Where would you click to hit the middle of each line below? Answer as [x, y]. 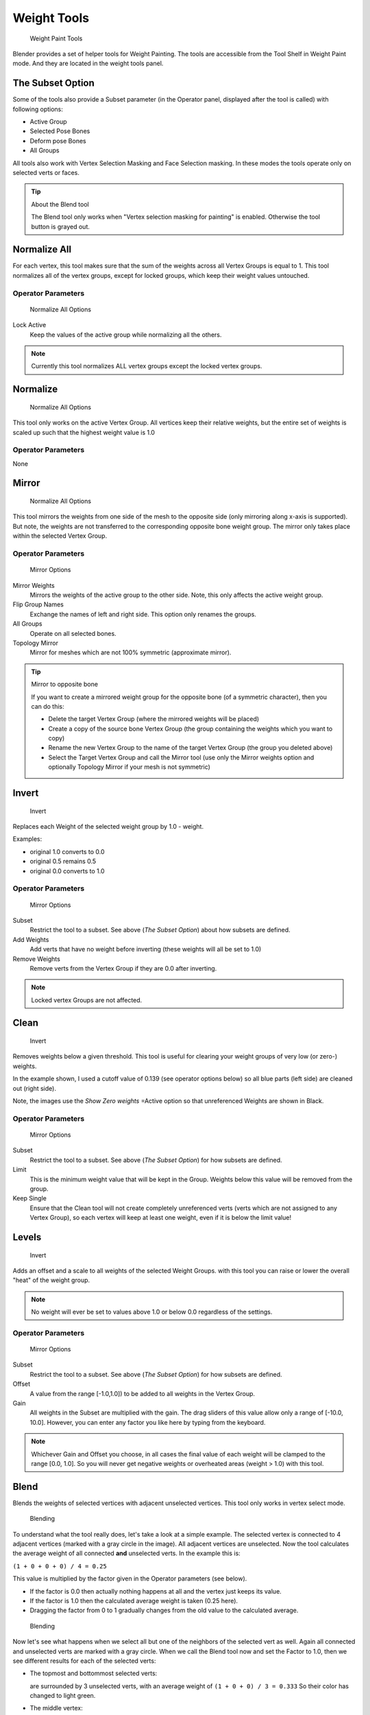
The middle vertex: [56, 1708]
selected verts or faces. [46, 172]
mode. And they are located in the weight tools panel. [88, 63]
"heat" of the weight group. [51, 1280]
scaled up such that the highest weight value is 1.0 [84, 432]
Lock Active [29, 325]
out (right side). [34, 1088]
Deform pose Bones [58, 141]
